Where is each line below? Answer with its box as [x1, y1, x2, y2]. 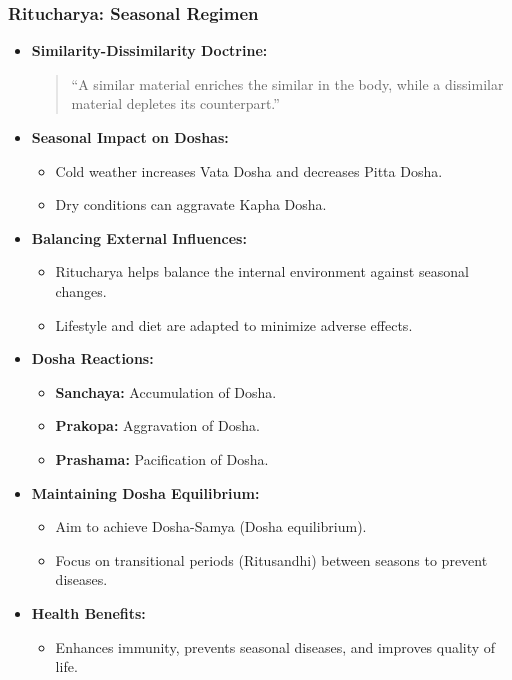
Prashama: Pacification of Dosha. [55, 448, 269, 469]
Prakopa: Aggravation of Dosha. [55, 415, 260, 436]
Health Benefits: [31, 602, 146, 623]
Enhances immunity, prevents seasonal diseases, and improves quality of [55, 636, 496, 657]
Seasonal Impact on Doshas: [31, 127, 229, 147]
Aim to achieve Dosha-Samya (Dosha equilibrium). [55, 516, 367, 537]
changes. [55, 280, 107, 301]
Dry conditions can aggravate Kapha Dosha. [55, 194, 327, 215]
